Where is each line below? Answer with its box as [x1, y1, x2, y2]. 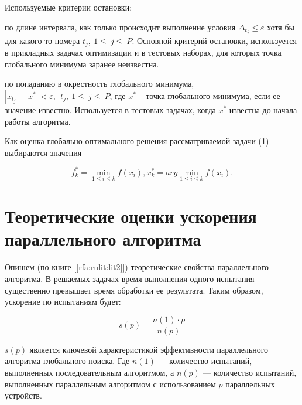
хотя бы [267, 21, 294, 33]
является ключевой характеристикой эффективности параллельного [29, 343, 269, 355]
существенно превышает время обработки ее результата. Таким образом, [5, 284, 263, 296]
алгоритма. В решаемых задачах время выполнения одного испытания [5, 272, 255, 284]
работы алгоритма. [5, 115, 71, 127]
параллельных [225, 377, 275, 390]
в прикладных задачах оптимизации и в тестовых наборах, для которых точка [5, 46, 282, 59]
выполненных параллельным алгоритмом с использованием [5, 377, 216, 390]
